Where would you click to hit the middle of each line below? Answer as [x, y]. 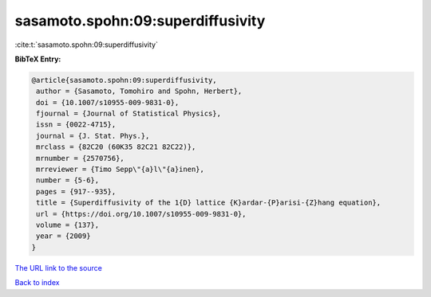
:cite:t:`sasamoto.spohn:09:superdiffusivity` [87, 45]
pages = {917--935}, [76, 191]
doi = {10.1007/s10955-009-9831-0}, [108, 102]
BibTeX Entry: [38, 59]
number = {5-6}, [68, 180]
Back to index [37, 283]
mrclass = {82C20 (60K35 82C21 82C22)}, [116, 147]
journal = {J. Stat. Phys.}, [93, 136]
